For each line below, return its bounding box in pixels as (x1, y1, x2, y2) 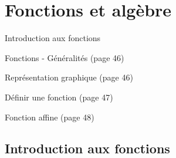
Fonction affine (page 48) (5, 110, 94, 123)
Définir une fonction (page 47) (5, 90, 113, 103)
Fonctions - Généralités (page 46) (5, 51, 124, 63)
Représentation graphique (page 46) (5, 71, 133, 83)
